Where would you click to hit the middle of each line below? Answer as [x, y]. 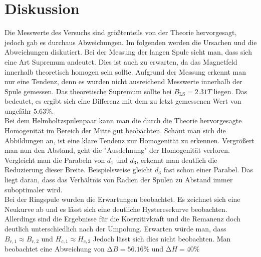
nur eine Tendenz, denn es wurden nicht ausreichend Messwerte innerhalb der [123, 81]
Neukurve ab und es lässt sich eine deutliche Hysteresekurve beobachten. [116, 209]
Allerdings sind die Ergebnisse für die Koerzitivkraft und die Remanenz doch [123, 219]
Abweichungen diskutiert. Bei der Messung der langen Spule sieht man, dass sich [128, 52]
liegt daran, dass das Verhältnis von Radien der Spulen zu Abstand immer [119, 180]
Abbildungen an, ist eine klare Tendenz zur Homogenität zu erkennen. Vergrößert [129, 140]
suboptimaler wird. [34, 189]
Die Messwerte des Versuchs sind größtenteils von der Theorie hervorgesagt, [121, 32]
